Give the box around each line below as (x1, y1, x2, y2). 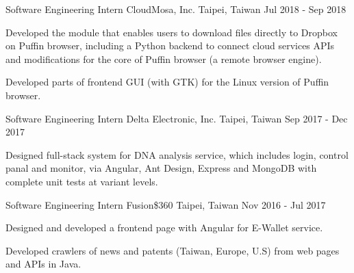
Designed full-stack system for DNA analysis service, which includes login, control (5, 147, 349, 161)
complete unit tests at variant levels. (5, 174, 158, 188)
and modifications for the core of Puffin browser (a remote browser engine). (5, 51, 322, 66)
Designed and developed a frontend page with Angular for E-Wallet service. (5, 220, 323, 235)
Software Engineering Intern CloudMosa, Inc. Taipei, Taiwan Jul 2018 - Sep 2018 (5, 2, 346, 16)
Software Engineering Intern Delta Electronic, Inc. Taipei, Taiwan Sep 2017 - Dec (5, 111, 348, 125)
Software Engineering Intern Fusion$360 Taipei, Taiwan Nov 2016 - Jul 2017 (5, 197, 326, 211)
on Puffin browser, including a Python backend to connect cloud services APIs (5, 38, 335, 53)
